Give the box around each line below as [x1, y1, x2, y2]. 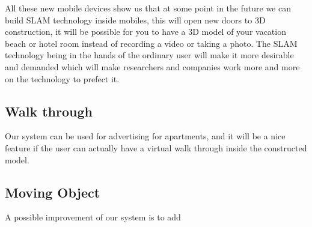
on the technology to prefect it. [5, 72, 120, 85]
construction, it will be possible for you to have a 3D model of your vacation [5, 25, 286, 38]
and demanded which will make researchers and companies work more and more [5, 60, 300, 73]
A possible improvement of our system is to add [5, 211, 181, 223]
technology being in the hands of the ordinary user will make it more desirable [5, 49, 294, 61]
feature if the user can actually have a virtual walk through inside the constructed [5, 141, 307, 154]
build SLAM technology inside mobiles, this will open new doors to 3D [5, 13, 266, 26]
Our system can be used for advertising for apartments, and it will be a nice [5, 130, 286, 142]
